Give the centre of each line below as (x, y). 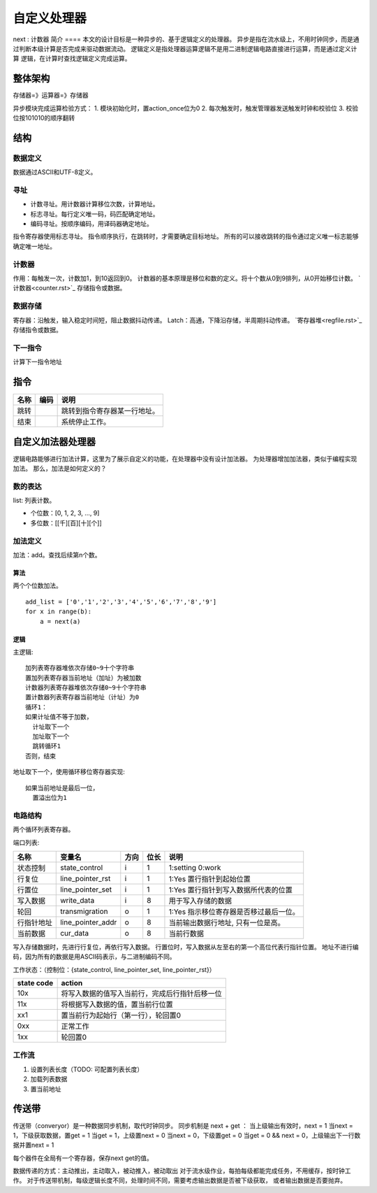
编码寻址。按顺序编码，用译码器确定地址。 (91, 224)
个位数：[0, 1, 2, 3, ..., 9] (65, 513)
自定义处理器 (50, 18)
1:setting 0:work (195, 867)
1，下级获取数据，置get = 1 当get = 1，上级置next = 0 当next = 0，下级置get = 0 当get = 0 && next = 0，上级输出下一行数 (187, 1135)
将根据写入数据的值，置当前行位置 (117, 1005)
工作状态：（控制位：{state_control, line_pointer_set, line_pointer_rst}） (114, 969)
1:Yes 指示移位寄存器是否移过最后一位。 (234, 911)
